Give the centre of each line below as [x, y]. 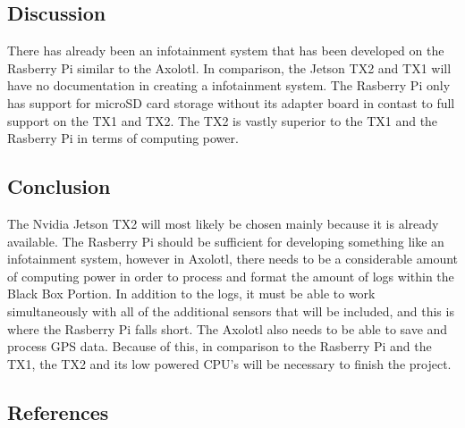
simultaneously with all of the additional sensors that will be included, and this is [231, 311]
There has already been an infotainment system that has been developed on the [226, 50]
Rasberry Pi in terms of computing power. [123, 138]
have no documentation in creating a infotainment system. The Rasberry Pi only [229, 85]
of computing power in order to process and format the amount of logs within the [231, 276]
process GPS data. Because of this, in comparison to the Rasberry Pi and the [220, 346]
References [58, 411]
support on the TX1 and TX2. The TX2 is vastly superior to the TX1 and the [223, 120]
